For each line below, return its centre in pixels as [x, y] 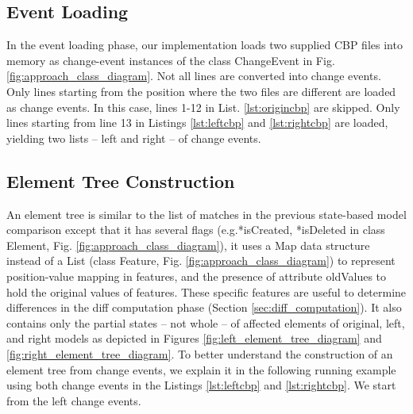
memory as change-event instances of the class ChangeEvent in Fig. [171, 60]
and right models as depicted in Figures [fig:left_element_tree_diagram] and [194, 338]
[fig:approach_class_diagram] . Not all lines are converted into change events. [194, 76]
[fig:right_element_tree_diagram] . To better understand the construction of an [200, 353]
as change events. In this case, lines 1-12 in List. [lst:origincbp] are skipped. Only [203, 107]
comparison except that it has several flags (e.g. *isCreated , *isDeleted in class [196, 230]
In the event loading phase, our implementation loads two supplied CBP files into [205, 45]
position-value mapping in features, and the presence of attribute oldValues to [197, 276]
